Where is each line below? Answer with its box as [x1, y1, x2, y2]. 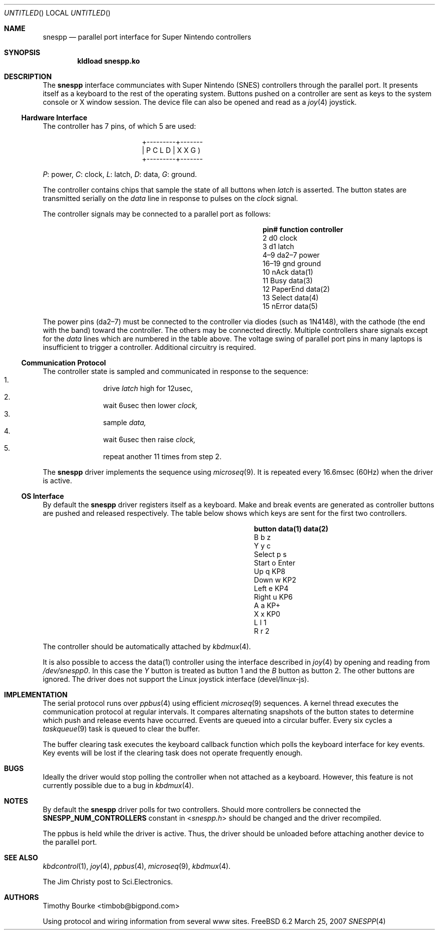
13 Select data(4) [263, 293, 319, 302]
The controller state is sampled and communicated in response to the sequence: [43, 367, 309, 376]
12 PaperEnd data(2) [263, 285, 330, 293]
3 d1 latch [263, 242, 294, 251]
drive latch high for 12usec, [103, 384, 193, 393]
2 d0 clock [263, 234, 298, 242]
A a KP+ [254, 601, 281, 610]
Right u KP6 [254, 593, 293, 601]
